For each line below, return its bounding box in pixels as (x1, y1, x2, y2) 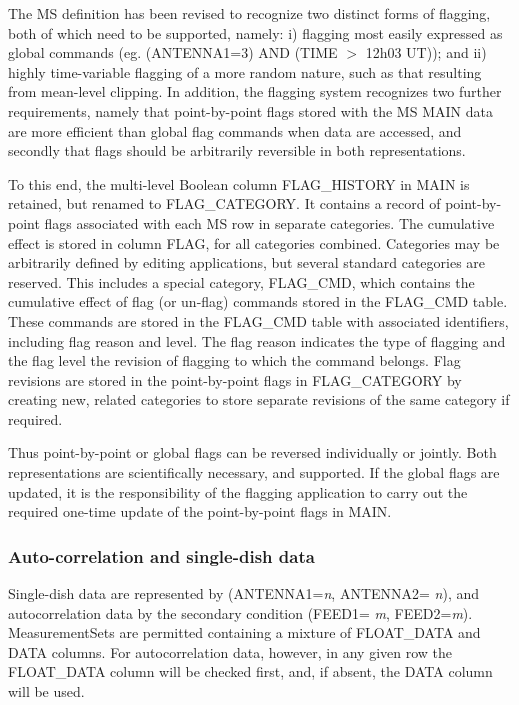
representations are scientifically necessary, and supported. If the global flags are (8, 462, 500, 483)
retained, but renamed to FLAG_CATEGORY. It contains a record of (8, 193, 441, 214)
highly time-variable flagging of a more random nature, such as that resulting (8, 61, 482, 82)
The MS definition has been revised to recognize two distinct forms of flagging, (8, 3, 491, 23)
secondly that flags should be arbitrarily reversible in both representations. (8, 140, 466, 161)
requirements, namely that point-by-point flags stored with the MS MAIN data (8, 100, 493, 121)
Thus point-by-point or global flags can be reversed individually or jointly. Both (8, 442, 497, 463)
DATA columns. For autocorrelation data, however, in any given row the (8, 641, 453, 662)
